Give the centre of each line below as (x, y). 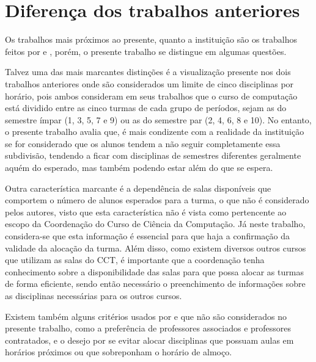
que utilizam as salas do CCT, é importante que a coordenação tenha (135, 260)
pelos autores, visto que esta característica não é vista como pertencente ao (146, 212)
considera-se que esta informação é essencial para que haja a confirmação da (147, 236)
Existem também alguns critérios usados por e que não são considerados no (146, 316)
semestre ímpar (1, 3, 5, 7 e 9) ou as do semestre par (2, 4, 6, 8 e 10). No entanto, (158, 119)
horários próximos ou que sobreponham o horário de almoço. (119, 352)
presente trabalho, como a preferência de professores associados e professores (148, 328)
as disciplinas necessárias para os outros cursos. (94, 295)
